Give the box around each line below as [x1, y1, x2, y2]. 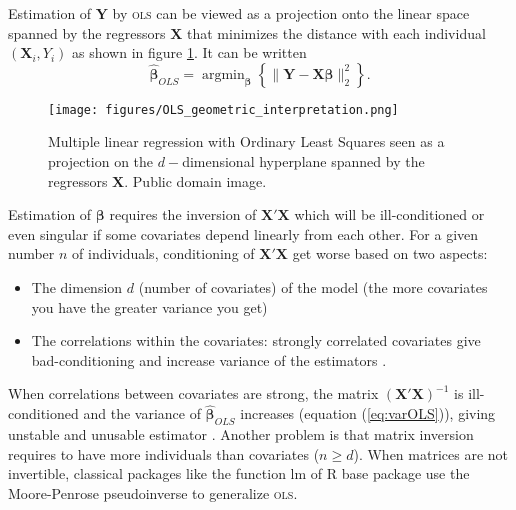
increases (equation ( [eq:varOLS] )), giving [240, 403, 496, 424]
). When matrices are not [353, 443, 508, 464]
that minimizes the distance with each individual [187, 22, 486, 43]
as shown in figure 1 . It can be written [72, 42, 307, 63]
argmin [201, 67, 245, 82]
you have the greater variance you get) [31, 296, 268, 317]
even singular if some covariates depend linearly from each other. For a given [8, 223, 479, 244]
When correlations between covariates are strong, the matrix [8, 383, 379, 404]
